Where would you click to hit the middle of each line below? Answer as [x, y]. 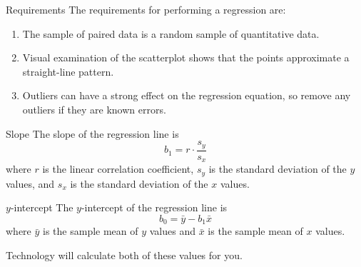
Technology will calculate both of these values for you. [124, 255]
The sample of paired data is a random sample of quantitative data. [171, 33]
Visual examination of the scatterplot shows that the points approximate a [186, 57]
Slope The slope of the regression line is [92, 133]
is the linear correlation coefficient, [118, 169]
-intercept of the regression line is [154, 207]
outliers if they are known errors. [94, 109]
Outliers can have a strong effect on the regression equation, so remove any [187, 95]
